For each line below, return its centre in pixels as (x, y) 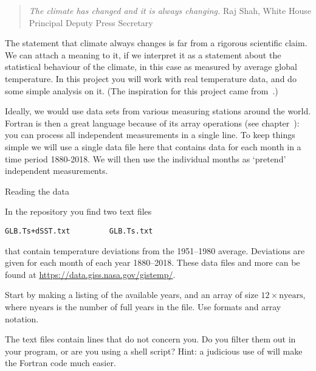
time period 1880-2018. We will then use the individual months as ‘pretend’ (146, 158)
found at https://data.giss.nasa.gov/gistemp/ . (90, 274)
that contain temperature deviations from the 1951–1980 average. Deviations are (155, 250)
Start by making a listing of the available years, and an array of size (132, 295)
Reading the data (37, 191)
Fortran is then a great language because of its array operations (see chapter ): (152, 123)
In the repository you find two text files (78, 211)
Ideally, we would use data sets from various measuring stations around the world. (158, 111)
